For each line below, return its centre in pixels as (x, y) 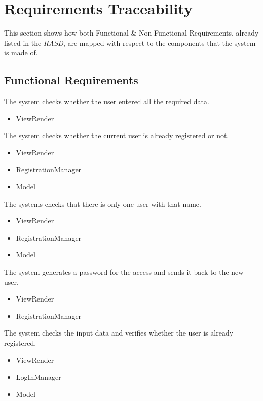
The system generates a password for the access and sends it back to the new (124, 272)
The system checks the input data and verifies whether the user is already (119, 333)
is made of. (21, 53)
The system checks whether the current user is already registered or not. (117, 135)
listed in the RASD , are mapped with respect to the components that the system (130, 42)
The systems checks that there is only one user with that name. (103, 203)
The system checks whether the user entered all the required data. (107, 101)
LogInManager (39, 377)
